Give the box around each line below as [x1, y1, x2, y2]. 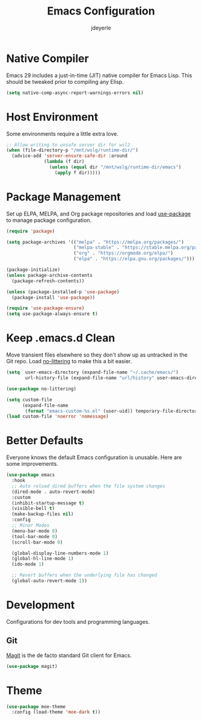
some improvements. [6, 460, 58, 468]
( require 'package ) [6, 228, 55, 234]
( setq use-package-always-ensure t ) [6, 311, 98, 317]
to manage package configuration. [6, 216, 92, 224]
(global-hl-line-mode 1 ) [11, 556, 74, 562]
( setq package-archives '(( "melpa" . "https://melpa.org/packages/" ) [6, 239, 185, 245]
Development [6, 599, 75, 612]
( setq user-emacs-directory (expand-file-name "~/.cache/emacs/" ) [6, 369, 179, 375]
